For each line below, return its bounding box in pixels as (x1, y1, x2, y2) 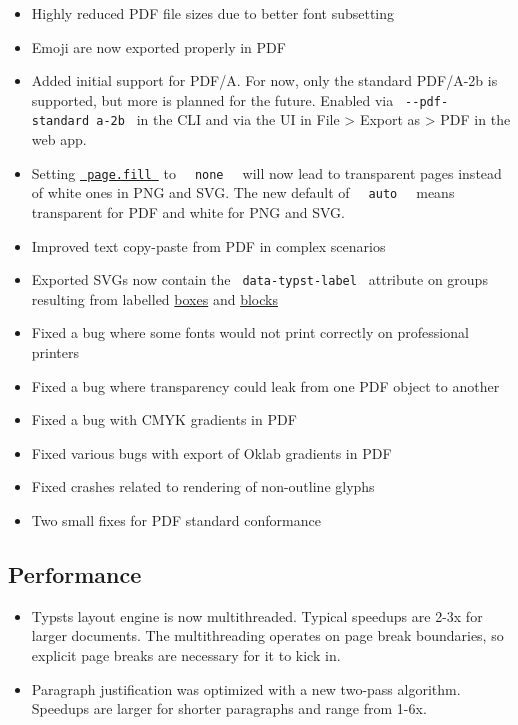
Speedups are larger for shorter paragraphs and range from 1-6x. (31, 698, 427, 719)
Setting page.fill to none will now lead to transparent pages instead (31, 162, 502, 183)
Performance (8, 558, 142, 589)
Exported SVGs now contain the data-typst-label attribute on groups (31, 269, 488, 290)
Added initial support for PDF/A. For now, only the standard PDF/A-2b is (31, 70, 498, 91)
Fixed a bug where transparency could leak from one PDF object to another (31, 375, 500, 396)
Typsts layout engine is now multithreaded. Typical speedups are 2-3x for (31, 605, 483, 626)
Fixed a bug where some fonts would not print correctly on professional (31, 322, 469, 343)
